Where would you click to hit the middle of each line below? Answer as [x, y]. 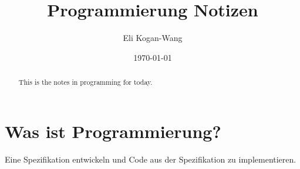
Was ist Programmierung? [113, 131]
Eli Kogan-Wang [153, 38]
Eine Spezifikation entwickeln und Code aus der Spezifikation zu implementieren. [151, 159]
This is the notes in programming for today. [85, 82]
